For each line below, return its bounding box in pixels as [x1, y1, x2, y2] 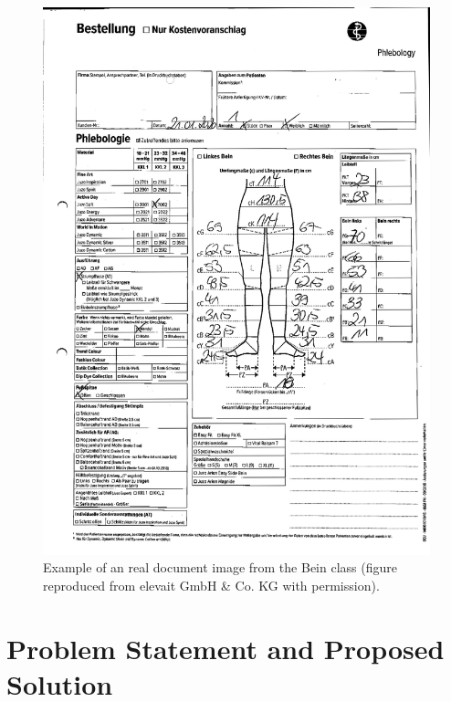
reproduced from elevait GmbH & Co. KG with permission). [43, 575, 380, 594]
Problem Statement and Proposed [6, 629, 445, 666]
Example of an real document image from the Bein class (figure [43, 558, 397, 577]
